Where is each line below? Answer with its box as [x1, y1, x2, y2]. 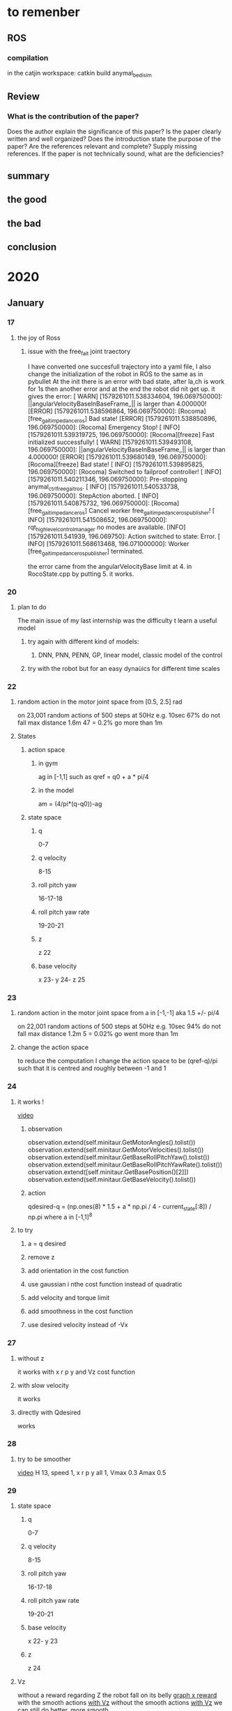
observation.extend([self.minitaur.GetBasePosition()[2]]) [27, 1167, 190, 1176]
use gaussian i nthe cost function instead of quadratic [27, 1280, 183, 1289]
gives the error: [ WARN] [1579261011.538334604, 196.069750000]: [27, 392, 223, 400]
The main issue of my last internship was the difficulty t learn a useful [17, 616, 217, 625]
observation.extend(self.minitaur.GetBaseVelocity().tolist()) [27, 1175, 196, 1183]
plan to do [17, 602, 47, 611]
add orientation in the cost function [27, 1266, 129, 1275]
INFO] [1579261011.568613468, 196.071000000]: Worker [27, 539, 190, 548]
